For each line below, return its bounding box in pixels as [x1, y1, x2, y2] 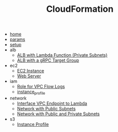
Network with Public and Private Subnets [17, 111, 100, 117]
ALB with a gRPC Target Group [17, 58, 79, 64]
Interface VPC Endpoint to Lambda [17, 100, 87, 106]
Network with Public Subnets [17, 105, 76, 111]
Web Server [17, 73, 42, 79]
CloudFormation [46, 3, 114, 15]
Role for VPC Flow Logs [17, 84, 65, 90]
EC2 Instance [17, 68, 45, 74]
